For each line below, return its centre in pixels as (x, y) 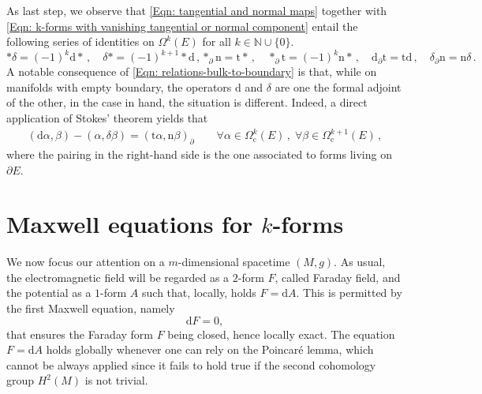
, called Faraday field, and (338, 277)
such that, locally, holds (199, 293)
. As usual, (360, 262)
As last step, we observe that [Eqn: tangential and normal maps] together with (197, 10)
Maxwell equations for (130, 224)
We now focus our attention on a (86, 262)
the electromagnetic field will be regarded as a (118, 277)
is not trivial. (116, 380)
